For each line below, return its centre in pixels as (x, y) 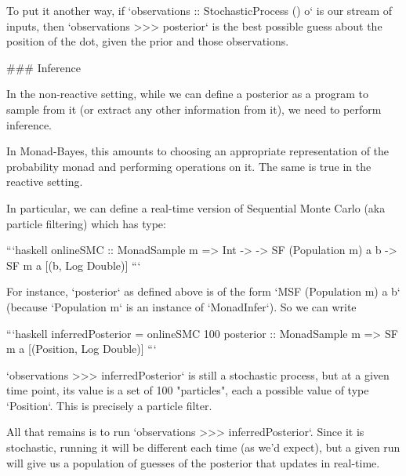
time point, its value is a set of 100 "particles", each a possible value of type (188, 390)
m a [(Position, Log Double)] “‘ (82, 349)
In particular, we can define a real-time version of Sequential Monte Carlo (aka (196, 207)
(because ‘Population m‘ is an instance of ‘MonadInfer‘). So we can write (181, 306)
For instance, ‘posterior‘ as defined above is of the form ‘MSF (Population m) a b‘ (203, 291)
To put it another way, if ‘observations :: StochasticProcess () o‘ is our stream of (199, 10)
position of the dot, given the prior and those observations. (148, 41)
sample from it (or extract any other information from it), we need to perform (194, 109)
